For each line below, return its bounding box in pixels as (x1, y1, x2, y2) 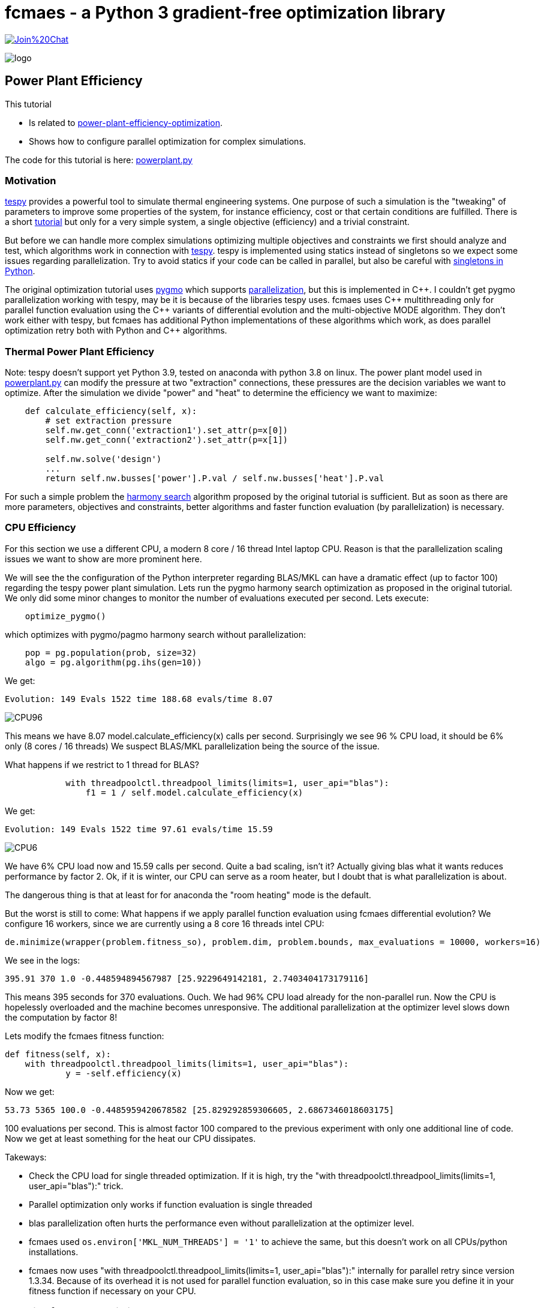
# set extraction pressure (45, 416, 172, 426)
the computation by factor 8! (5, 1012, 118, 1022)
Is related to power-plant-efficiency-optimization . (29, 117, 223, 128)
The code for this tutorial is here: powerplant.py (5, 154, 193, 165)
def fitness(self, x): (5, 1049, 112, 1059)
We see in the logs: (5, 955, 80, 965)
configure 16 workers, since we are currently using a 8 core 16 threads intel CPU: (5, 918, 324, 929)
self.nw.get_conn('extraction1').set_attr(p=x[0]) (45, 425, 288, 436)
